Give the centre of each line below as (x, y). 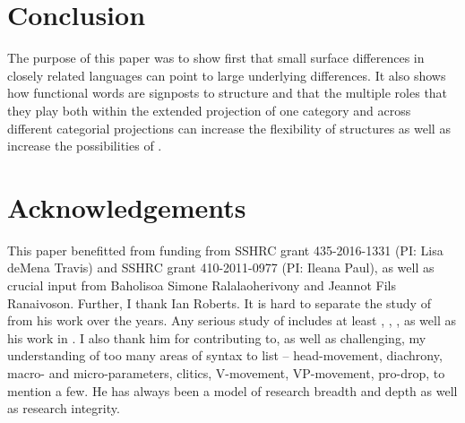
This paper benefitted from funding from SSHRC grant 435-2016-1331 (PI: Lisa (225, 250)
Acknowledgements (127, 207)
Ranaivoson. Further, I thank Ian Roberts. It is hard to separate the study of (219, 302)
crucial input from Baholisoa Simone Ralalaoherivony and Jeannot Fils (202, 285)
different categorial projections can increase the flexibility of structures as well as (229, 128)
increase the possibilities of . (85, 146)
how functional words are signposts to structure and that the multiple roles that (228, 93)
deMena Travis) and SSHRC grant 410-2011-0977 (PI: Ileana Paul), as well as (221, 268)
